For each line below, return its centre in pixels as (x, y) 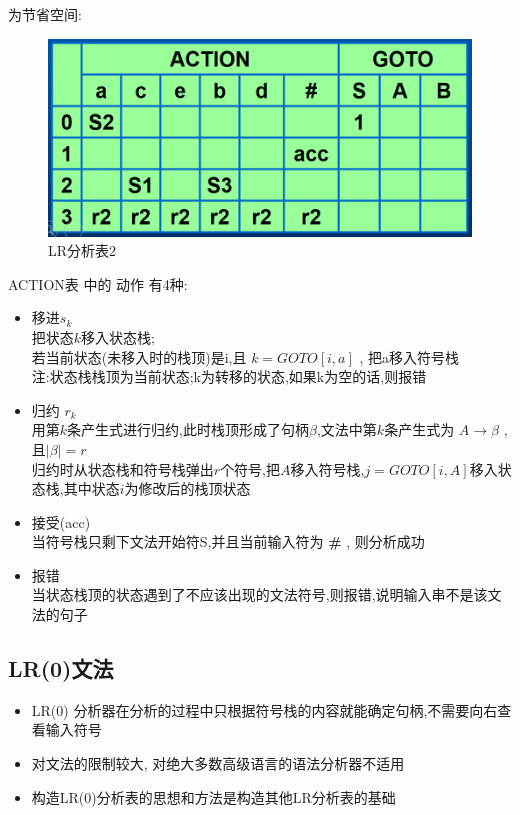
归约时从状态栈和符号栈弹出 (122, 468)
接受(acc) (61, 521)
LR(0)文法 (61, 668)
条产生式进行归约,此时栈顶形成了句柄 (188, 429)
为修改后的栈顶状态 (187, 488)
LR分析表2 (82, 250)
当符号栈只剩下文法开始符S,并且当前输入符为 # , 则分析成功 (228, 541)
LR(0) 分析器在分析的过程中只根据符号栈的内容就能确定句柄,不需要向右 (264, 709)
